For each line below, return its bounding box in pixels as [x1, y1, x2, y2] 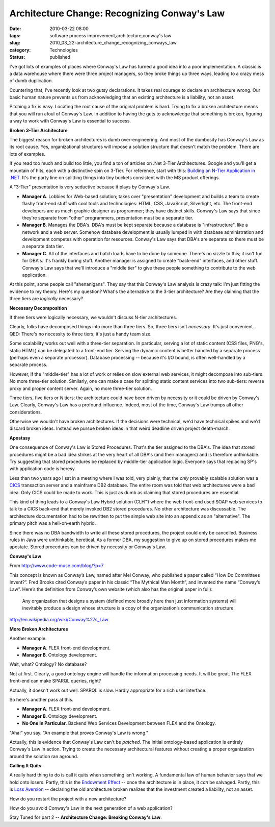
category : [9, 46, 31, 53]
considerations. [9, 409, 42, 415]
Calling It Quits [9, 763, 42, 769]
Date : [9, 26, 21, 32]
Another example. [9, 636, 47, 642]
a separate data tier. [22, 243, 65, 250]
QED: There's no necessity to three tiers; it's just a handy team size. [9, 331, 152, 337]
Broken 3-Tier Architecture [9, 127, 68, 133]
